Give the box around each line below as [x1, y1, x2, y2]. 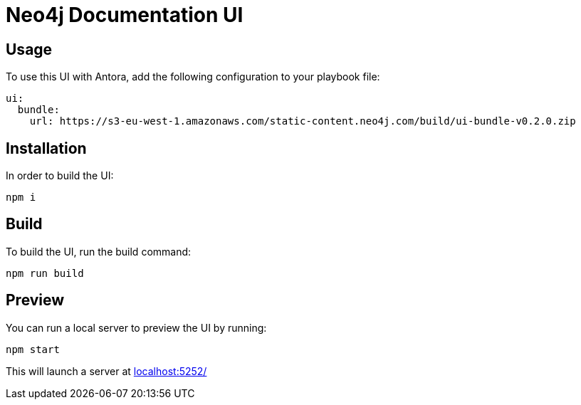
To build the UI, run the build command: [6, 245, 192, 258]
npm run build [6, 267, 84, 279]
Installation [6, 139, 87, 157]
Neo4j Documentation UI [6, 3, 244, 27]
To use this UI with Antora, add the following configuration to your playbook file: [6, 70, 380, 83]
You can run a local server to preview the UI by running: [6, 321, 267, 334]
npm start [6, 343, 60, 355]
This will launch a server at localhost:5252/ [6, 364, 207, 377]
